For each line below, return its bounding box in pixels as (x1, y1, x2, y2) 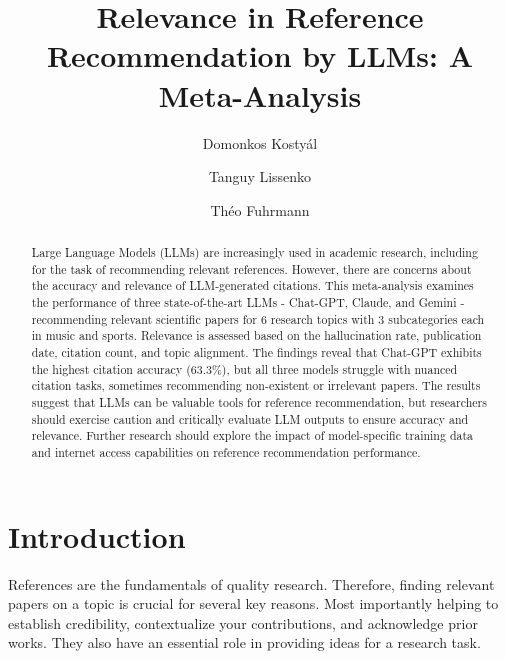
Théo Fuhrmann (210, 199, 310, 220)
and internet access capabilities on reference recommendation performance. (31, 443, 421, 460)
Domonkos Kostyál (202, 132, 318, 153)
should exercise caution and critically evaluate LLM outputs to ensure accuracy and (31, 410, 469, 427)
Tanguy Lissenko (208, 166, 312, 187)
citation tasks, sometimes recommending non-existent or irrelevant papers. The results (31, 377, 481, 394)
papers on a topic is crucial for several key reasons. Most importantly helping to (8, 593, 499, 614)
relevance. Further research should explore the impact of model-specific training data (31, 427, 474, 444)
